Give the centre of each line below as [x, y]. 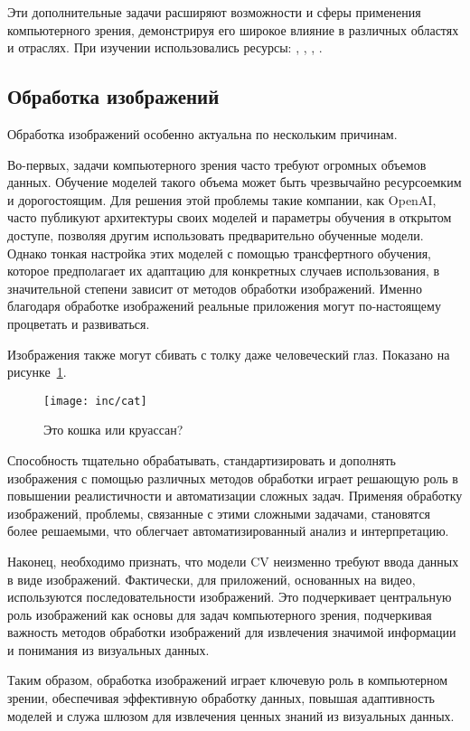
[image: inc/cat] [95, 401]
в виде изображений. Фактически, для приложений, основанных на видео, [211, 579]
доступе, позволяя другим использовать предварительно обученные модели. [216, 234]
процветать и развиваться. [79, 323]
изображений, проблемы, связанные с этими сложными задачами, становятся [219, 513]
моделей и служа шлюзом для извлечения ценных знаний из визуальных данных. [231, 715]
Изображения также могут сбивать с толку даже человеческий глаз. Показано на [229, 354]
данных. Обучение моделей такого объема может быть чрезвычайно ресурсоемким [235, 182]
